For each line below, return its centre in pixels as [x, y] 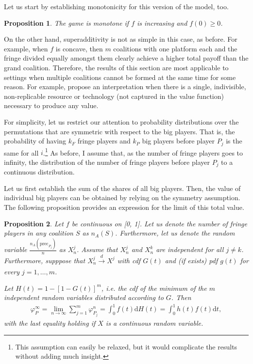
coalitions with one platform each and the [175, 48]
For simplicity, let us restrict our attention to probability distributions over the [121, 121]
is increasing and [162, 23]
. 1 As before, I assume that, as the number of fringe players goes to [143, 152]
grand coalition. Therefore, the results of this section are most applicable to [116, 67]
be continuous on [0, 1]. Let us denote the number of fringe [159, 223]
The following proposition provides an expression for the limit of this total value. [124, 207]
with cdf [129, 260]
